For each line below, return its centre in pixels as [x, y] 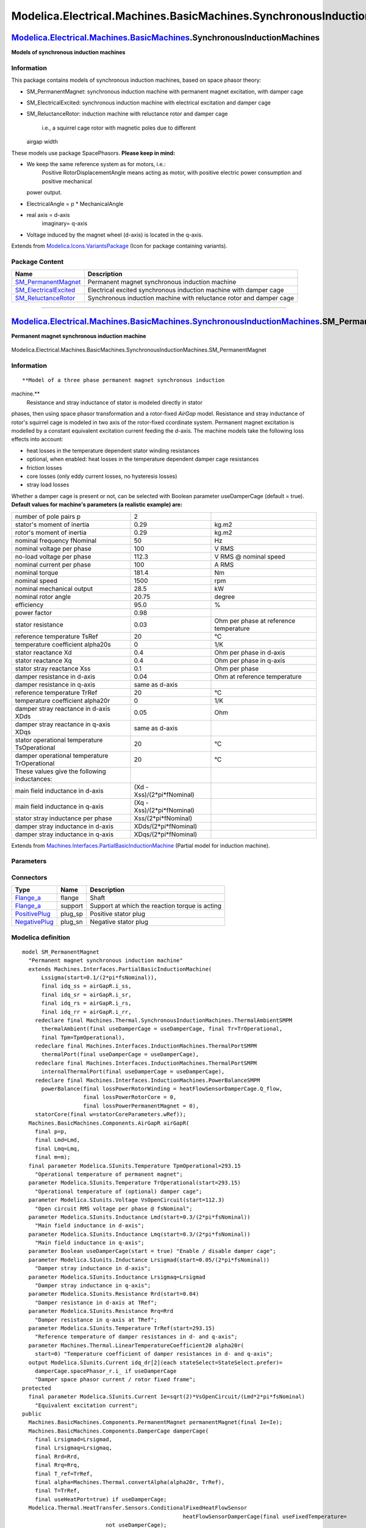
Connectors [29, 877]
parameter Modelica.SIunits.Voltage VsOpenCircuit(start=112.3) [127, 1200]
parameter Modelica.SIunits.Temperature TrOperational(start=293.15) [135, 1183]
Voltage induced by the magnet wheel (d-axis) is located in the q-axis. [115, 235]
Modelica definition [41, 937]
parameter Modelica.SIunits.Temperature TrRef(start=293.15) [122, 1328]
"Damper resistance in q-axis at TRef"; [96, 1320]
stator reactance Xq [44, 660]
